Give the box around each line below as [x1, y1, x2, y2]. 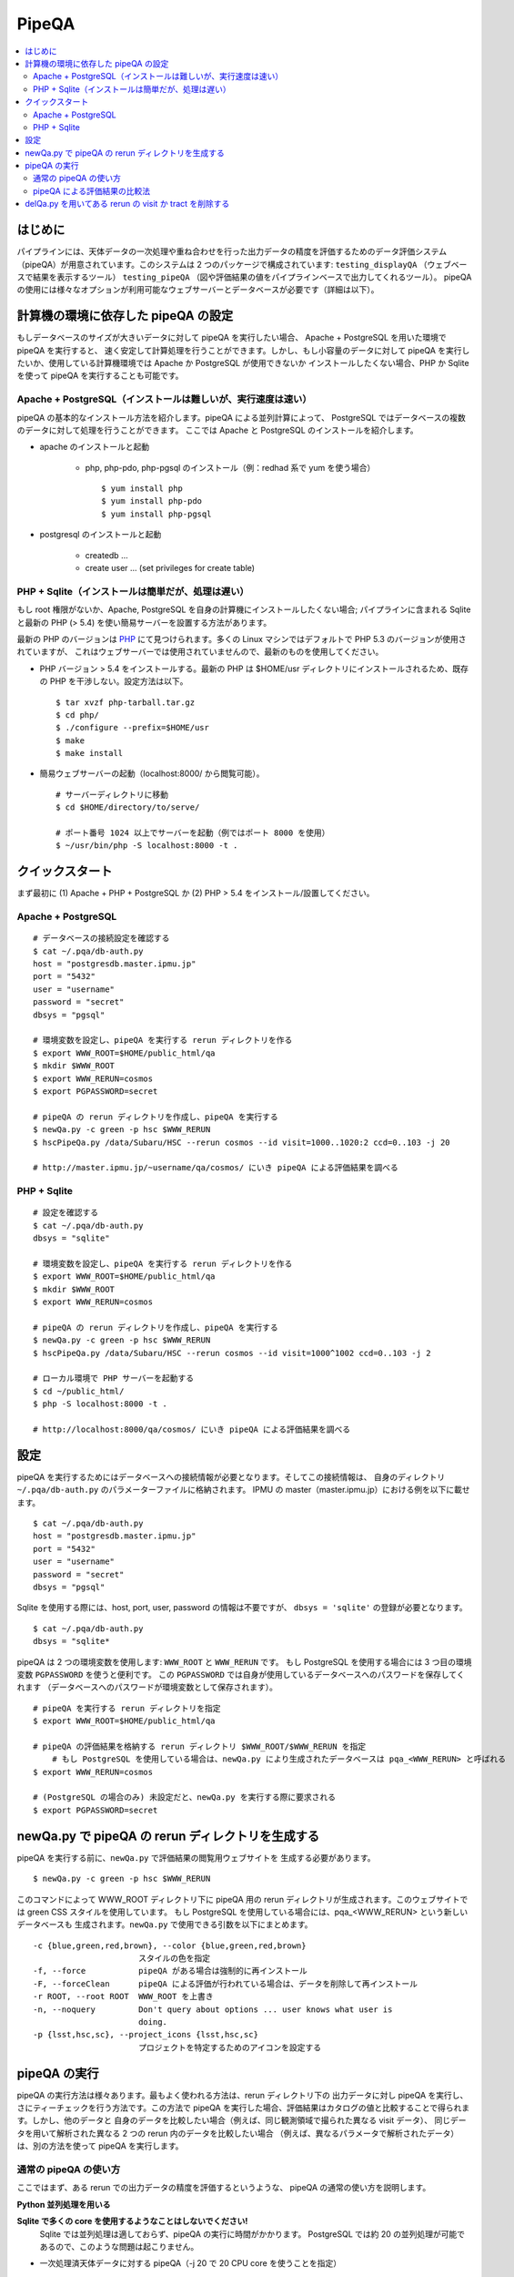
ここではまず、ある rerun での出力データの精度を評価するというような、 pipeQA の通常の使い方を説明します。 [16, 2182, 431, 2193]
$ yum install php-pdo [101, 496, 203, 506]
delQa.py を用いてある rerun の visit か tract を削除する [25, 199, 230, 209]
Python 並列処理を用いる [16, 2199, 111, 2210]
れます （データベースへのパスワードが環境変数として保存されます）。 [16, 1681, 277, 1693]
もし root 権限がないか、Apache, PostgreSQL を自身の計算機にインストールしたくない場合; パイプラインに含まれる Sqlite [16, 604, 471, 615]
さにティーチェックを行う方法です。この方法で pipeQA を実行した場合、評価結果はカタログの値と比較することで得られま [16, 2102, 470, 2113]
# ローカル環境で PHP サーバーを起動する [33, 1373, 195, 1384]
